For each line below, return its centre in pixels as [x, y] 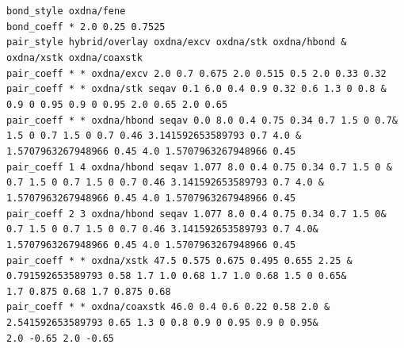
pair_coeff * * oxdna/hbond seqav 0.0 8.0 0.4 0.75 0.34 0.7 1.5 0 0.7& [202, 120]
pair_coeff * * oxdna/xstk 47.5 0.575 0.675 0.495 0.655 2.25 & [179, 260]
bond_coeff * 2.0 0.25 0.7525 [86, 27]
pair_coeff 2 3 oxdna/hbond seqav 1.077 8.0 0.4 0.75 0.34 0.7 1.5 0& [196, 214]
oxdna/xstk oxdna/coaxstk [74, 57]
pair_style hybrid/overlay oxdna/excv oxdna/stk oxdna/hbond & [177, 42]
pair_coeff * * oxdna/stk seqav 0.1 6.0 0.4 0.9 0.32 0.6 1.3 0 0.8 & [196, 89]
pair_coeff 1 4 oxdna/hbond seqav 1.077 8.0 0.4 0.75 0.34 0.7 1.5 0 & [199, 167]
